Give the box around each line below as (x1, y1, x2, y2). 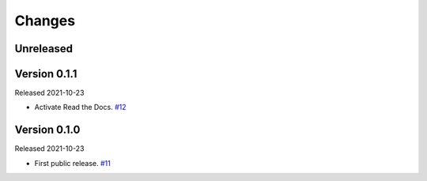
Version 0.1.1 (14, 67, 77, 81)
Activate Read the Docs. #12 (34, 103, 127, 112)
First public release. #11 (34, 158, 111, 168)
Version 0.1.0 (14, 123, 81, 137)
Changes (14, 12, 75, 29)
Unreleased (14, 42, 74, 55)
